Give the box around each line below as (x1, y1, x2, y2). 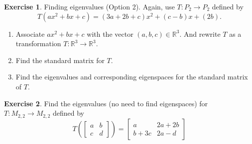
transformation (15, 38, 61, 49)
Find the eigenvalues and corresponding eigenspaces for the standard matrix (15, 72, 248, 82)
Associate (15, 28, 45, 39)
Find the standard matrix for (15, 55, 105, 65)
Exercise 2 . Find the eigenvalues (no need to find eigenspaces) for (4, 98, 208, 108)
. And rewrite (179, 28, 221, 39)
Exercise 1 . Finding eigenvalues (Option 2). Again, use (4, 1, 175, 11)
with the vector (87, 28, 133, 39)
